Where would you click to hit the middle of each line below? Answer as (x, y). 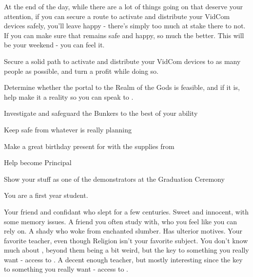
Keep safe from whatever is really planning (68, 129)
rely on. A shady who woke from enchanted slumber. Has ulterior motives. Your (123, 231)
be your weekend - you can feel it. (54, 45)
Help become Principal (38, 162)
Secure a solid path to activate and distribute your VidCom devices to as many (122, 61)
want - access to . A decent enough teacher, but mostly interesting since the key (123, 259)
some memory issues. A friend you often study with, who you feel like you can (120, 221)
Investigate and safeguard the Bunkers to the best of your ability (101, 113)
